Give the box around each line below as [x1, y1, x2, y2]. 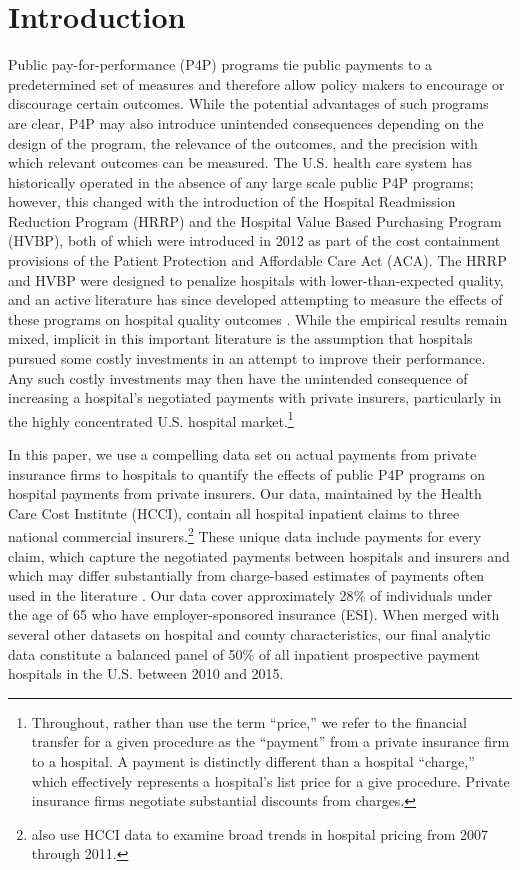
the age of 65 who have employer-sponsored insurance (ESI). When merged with [8, 604, 500, 625]
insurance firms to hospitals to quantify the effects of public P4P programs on [8, 463, 486, 484]
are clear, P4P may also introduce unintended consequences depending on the [8, 112, 484, 133]
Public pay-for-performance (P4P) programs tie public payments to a [8, 54, 433, 75]
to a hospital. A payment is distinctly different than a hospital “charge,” [31, 751, 475, 772]
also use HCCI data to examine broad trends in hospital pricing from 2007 [31, 823, 489, 844]
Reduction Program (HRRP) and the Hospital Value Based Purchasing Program [8, 210, 502, 231]
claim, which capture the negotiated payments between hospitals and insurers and [8, 545, 510, 566]
